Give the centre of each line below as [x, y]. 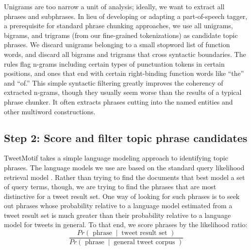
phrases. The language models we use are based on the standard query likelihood [124, 167]
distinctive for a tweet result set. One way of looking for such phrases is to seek [122, 196]
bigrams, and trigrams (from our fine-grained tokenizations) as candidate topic [121, 35]
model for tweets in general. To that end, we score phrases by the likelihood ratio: [126, 224]
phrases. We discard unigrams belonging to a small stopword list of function [117, 45]
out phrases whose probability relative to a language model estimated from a [118, 205]
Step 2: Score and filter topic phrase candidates [126, 137]
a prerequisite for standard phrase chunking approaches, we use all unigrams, [118, 26]
